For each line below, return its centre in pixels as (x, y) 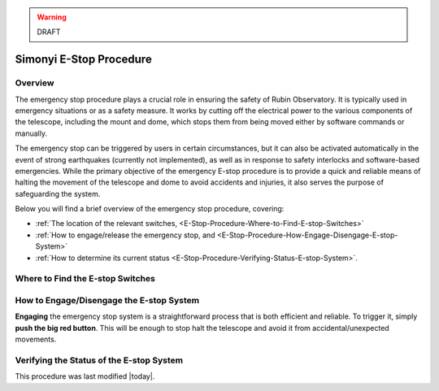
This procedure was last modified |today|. (85, 376)
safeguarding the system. (58, 193)
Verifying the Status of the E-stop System (99, 360)
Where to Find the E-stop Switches (85, 279)
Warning (52, 17)
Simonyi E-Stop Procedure (83, 60)
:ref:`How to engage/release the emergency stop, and (125, 235)
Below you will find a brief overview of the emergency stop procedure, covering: (150, 209)
